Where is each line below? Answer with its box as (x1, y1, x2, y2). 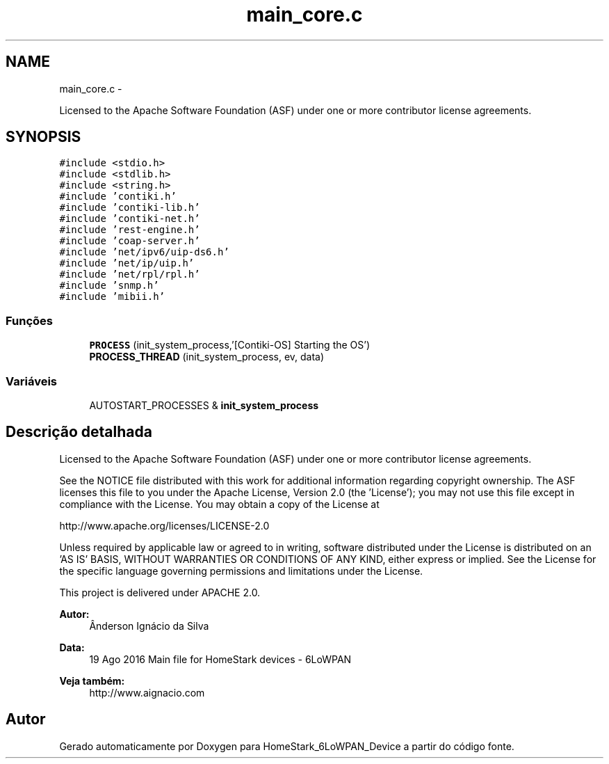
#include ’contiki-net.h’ (59, 213, 200, 225)
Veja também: (59, 674, 125, 687)
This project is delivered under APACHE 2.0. (59, 586, 261, 598)
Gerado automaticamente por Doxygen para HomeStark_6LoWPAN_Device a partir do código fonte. (59, 740, 514, 752)
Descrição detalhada (6, 423, 152, 441)
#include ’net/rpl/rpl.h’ (59, 269, 200, 280)
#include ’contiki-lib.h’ (59, 202, 200, 214)
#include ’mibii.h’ (59, 291, 165, 303)
